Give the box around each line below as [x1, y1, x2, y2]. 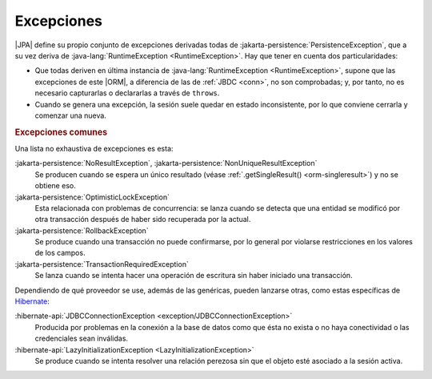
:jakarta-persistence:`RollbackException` [14, 225, 149, 236]
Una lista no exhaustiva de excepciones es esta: [14, 143, 174, 153]
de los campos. [34, 248, 86, 258]
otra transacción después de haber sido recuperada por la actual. [34, 215, 251, 224]
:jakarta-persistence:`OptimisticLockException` [14, 192, 170, 202]
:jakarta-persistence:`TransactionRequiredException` [14, 259, 190, 268]
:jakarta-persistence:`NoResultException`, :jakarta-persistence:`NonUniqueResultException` [14, 159, 318, 168]
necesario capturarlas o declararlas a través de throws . [34, 88, 220, 98]
